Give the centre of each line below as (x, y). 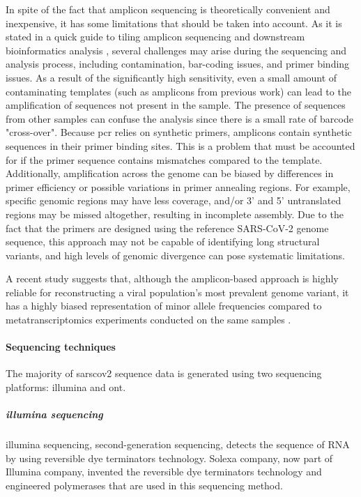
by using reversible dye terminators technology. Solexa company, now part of (169, 458)
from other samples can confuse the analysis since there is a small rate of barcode (179, 118)
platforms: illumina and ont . (66, 387)
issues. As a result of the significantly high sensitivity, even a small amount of (171, 77)
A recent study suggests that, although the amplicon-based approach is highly (172, 278)
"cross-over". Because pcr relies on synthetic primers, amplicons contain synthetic (179, 132)
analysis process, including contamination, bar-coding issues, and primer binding (178, 64)
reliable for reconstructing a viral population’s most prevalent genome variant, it (177, 292)
